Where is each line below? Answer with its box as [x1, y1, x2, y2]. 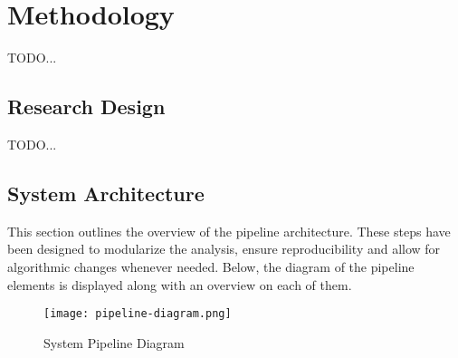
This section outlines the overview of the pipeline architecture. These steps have [7, 221, 451, 240]
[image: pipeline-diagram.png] [43, 307, 232, 321]
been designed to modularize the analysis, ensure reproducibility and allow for [7, 239, 441, 258]
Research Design [7, 92, 166, 121]
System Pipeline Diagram [43, 333, 185, 352]
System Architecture [7, 179, 205, 207]
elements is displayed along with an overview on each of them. [7, 275, 352, 294]
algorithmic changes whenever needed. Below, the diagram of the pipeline [7, 256, 415, 276]
